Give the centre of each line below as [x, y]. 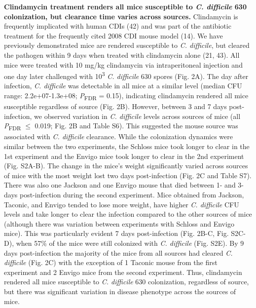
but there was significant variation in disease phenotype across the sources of [120, 291]
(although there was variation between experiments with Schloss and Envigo [119, 223]
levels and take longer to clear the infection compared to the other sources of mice [128, 214]
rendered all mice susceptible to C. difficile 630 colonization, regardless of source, [127, 282]
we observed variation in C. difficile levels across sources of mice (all [137, 116]
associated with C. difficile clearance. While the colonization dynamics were [118, 136]
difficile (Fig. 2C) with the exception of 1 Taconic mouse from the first [111, 262]
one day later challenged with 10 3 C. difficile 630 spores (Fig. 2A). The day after [126, 75]
